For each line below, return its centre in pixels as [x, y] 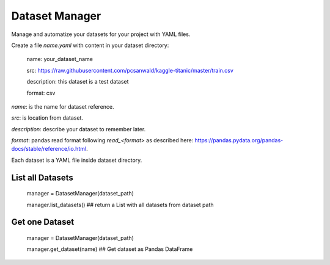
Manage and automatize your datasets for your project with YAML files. [101, 34]
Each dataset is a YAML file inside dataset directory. [77, 160]
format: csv [41, 93]
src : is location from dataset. [47, 118]
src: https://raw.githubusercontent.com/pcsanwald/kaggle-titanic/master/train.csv [130, 70]
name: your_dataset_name [60, 59]
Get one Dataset [43, 222]
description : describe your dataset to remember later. [79, 129]
